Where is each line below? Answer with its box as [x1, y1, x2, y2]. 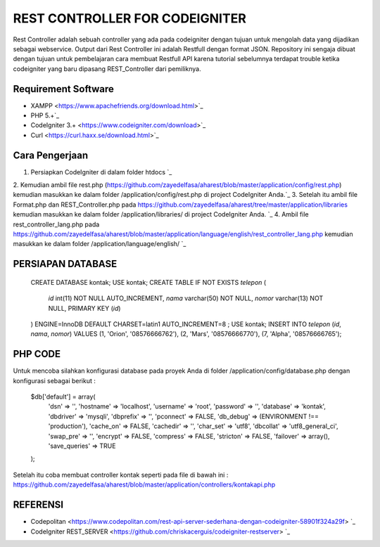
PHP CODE [13, 348, 61, 360]
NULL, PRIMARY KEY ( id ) [48, 304, 121, 312]
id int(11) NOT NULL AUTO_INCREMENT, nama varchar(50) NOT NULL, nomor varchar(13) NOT [48, 294, 324, 302]
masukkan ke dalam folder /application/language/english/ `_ [13, 240, 186, 248]
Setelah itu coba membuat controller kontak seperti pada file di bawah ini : [13, 470, 229, 479]
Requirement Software [13, 83, 114, 95]
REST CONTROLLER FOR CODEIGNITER [13, 11, 246, 26]
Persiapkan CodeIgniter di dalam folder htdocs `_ [30, 167, 172, 176]
